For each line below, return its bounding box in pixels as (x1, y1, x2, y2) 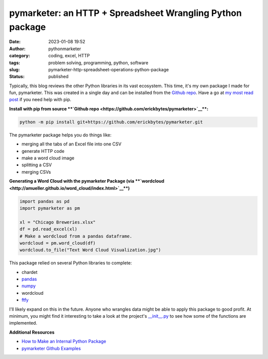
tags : (9, 60, 20, 66)
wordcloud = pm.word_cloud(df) (19, 240, 96, 246)
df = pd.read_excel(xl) (19, 227, 78, 232)
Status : (9, 74, 25, 80)
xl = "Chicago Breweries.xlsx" (19, 219, 96, 225)
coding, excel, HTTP (48, 53, 90, 59)
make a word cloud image (21, 155, 74, 161)
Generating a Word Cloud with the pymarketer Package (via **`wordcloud (9, 178, 165, 184)
